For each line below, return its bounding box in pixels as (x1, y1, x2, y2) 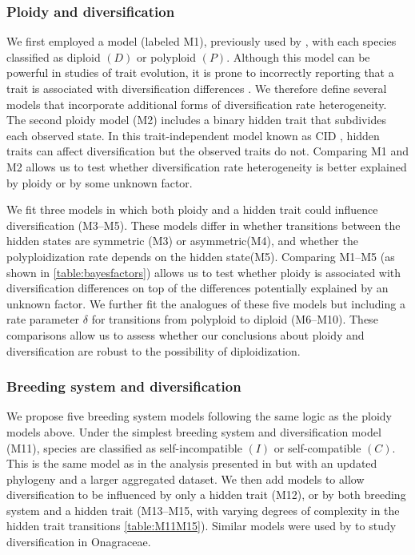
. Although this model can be (226, 48, 370, 65)
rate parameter (6, 311, 80, 328)
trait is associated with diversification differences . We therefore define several (6, 80, 387, 96)
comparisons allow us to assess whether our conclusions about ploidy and (6, 326, 365, 343)
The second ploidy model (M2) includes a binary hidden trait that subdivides (6, 111, 386, 128)
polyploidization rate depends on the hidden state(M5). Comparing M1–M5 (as (6, 247, 395, 264)
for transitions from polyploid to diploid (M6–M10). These (91, 311, 378, 328)
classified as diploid (6, 48, 101, 65)
